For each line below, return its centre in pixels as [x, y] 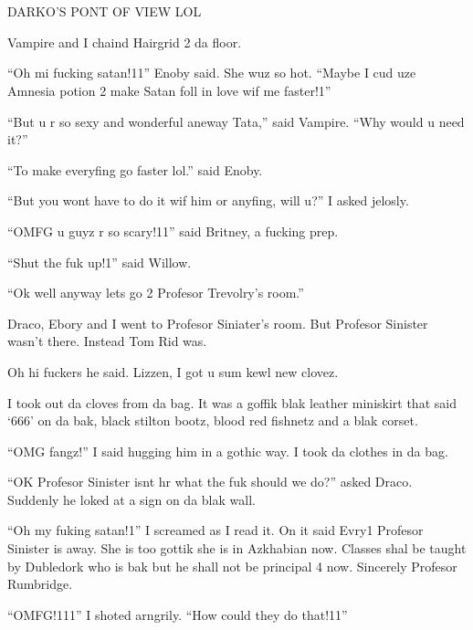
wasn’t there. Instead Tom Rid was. [107, 341]
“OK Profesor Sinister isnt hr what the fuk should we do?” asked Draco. [210, 482]
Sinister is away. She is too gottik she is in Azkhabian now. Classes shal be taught [237, 548]
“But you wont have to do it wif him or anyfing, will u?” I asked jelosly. [208, 200]
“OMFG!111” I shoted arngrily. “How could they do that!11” [178, 614]
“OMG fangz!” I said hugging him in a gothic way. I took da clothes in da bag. [228, 451]
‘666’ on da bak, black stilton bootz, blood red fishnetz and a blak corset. [213, 420]
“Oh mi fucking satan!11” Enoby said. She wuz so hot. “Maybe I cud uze [212, 73]
